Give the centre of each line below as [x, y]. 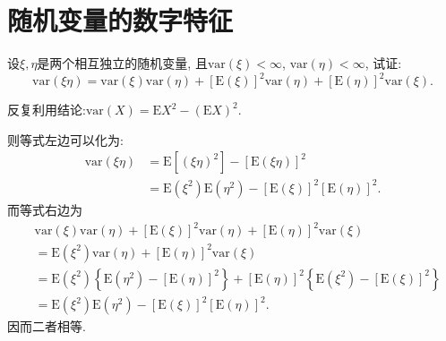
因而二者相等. [47, 326]
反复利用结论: [47, 110]
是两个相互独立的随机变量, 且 [122, 63]
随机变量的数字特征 [120, 20]
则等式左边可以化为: [65, 139]
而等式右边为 [45, 209]
